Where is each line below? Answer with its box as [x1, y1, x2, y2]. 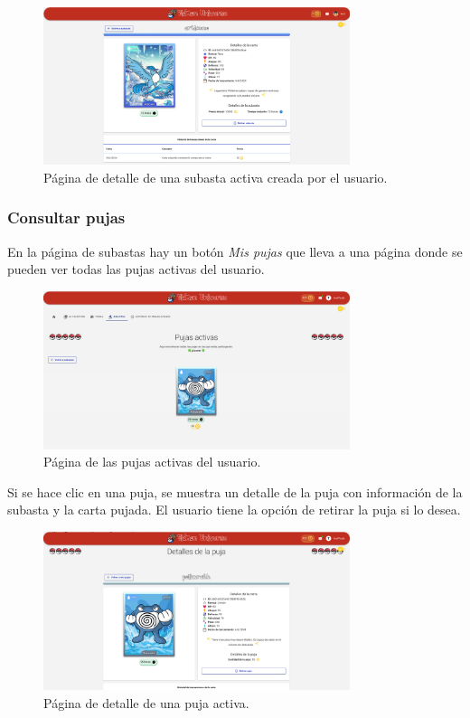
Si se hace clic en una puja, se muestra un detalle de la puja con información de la [7, 482, 463, 501]
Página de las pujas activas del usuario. [43, 452, 261, 471]
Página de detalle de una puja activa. [43, 693, 249, 712]
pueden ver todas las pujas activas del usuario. [7, 260, 265, 279]
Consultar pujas [7, 206, 126, 229]
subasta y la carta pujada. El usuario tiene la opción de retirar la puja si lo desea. [7, 500, 461, 519]
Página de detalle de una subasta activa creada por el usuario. [43, 167, 388, 186]
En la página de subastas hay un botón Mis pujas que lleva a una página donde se [7, 241, 463, 260]
